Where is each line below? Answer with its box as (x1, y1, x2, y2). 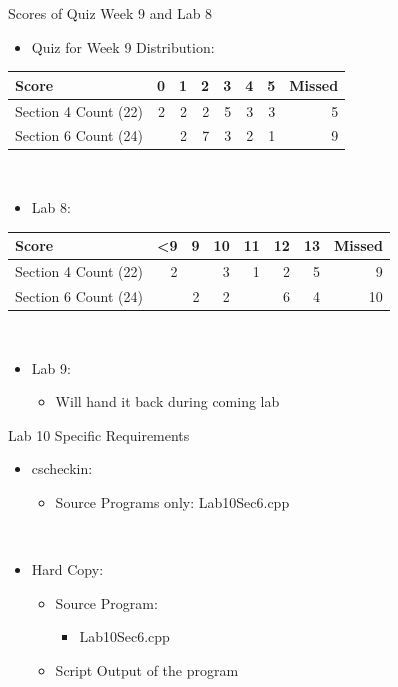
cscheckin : (31, 458, 93, 479)
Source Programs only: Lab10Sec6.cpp (55, 491, 290, 512)
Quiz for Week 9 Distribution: (31, 36, 215, 57)
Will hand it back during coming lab (55, 391, 280, 412)
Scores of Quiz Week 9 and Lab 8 (8, 3, 213, 23)
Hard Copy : (31, 559, 104, 580)
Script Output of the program (55, 659, 239, 680)
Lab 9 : (31, 357, 71, 378)
